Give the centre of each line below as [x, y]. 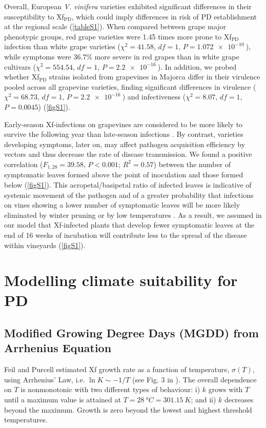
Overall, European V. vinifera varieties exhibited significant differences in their [128, 6]
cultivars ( [20, 66]
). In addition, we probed [197, 66]
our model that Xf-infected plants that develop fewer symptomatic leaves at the [129, 225]
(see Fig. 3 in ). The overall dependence [194, 379]
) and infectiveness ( [154, 97]
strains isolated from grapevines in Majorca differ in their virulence [155, 77]
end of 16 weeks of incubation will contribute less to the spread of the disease [126, 235]
